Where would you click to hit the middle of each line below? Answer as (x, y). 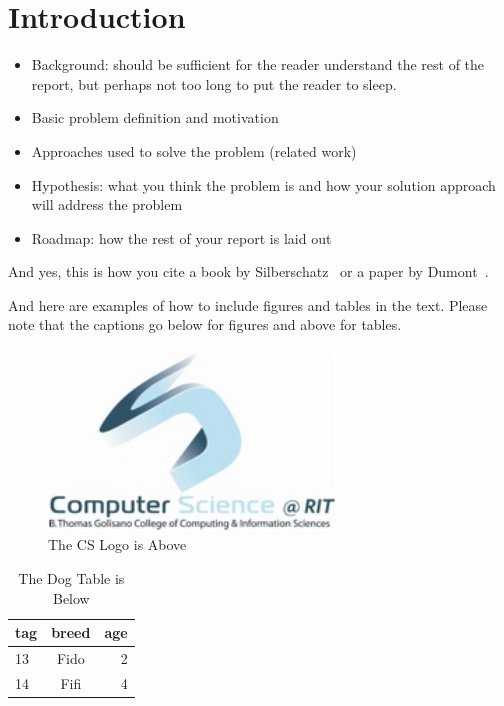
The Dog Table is (71, 577)
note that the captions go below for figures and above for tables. (205, 324)
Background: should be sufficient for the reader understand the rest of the (258, 64)
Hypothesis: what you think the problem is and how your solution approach (263, 184)
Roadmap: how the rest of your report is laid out (181, 237)
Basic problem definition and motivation (155, 117)
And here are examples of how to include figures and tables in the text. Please (248, 304)
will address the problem (107, 204)
